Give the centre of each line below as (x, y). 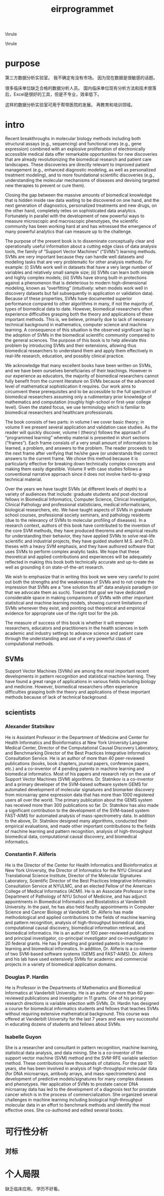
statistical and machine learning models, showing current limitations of (76, 603)
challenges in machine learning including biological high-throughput (74, 1100)
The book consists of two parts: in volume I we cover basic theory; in (75, 422)
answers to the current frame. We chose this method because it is (71, 458)
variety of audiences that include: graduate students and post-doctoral (77, 494)
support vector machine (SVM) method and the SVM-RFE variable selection (81, 1058)
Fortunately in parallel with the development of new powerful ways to (75, 216)
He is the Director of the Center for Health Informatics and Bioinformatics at (81, 865)
